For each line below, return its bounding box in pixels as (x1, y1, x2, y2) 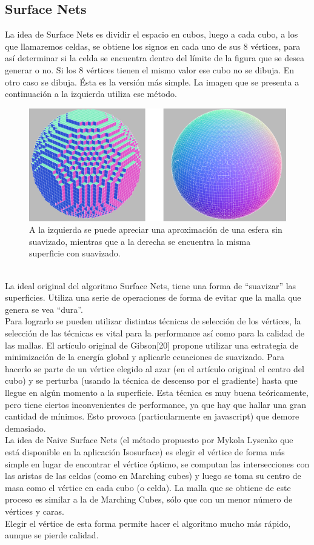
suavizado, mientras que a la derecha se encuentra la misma (29, 235, 251, 247)
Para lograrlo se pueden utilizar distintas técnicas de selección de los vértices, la (5, 315, 301, 327)
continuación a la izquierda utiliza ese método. (5, 87, 178, 100)
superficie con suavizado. (29, 247, 121, 259)
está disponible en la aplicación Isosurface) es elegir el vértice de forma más (5, 445, 285, 458)
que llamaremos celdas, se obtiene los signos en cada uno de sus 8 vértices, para (5, 39, 301, 52)
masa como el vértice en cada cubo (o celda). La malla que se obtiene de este (5, 481, 291, 493)
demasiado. (5, 421, 46, 434)
